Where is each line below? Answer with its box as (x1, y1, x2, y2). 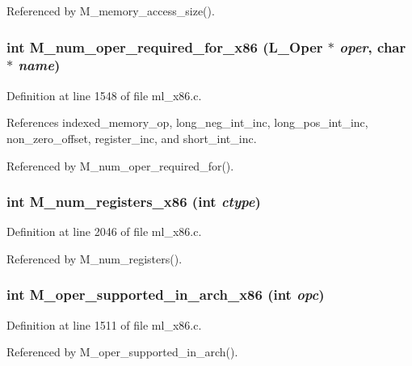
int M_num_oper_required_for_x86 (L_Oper (6, 36, 323, 57)
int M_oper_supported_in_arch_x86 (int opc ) (6, 284, 325, 305)
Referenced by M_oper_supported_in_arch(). (6, 343, 238, 360)
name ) (18, 55, 61, 75)
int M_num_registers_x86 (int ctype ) (6, 191, 261, 212)
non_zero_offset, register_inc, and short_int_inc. (6, 129, 257, 146)
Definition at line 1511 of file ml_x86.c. (6, 316, 202, 333)
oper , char (339, 36, 406, 57)
